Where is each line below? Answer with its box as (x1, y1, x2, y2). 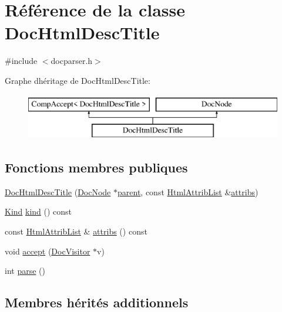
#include (5, 55, 38, 67)
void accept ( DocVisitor (5, 245, 90, 257)
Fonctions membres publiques (5, 158, 188, 177)
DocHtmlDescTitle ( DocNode (5, 185, 111, 198)
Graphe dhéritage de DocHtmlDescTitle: (5, 74, 150, 86)
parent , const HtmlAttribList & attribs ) (117, 185, 258, 198)
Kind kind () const (5, 205, 72, 218)
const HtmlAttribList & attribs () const (5, 225, 147, 238)
